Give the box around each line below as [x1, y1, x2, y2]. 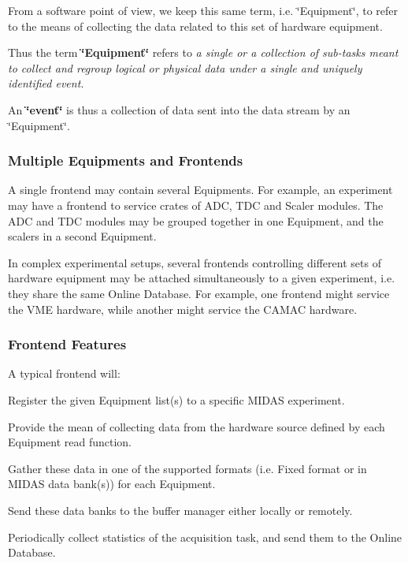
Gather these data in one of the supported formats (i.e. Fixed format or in [8, 460, 367, 476]
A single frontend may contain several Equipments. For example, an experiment [8, 181, 393, 198]
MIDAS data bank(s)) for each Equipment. [8, 475, 216, 492]
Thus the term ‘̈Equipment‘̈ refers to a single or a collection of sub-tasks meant [8, 44, 399, 61]
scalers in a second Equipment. [8, 228, 157, 244]
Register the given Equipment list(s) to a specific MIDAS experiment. [8, 391, 345, 408]
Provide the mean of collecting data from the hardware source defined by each [8, 418, 385, 434]
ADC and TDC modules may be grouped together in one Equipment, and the [8, 212, 384, 229]
